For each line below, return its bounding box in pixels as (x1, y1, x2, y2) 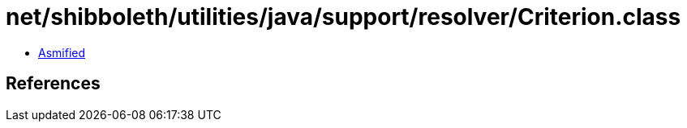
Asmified (38, 45, 86, 60)
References (6, 73, 101, 94)
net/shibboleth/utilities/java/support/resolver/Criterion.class (6, 3, 681, 31)
